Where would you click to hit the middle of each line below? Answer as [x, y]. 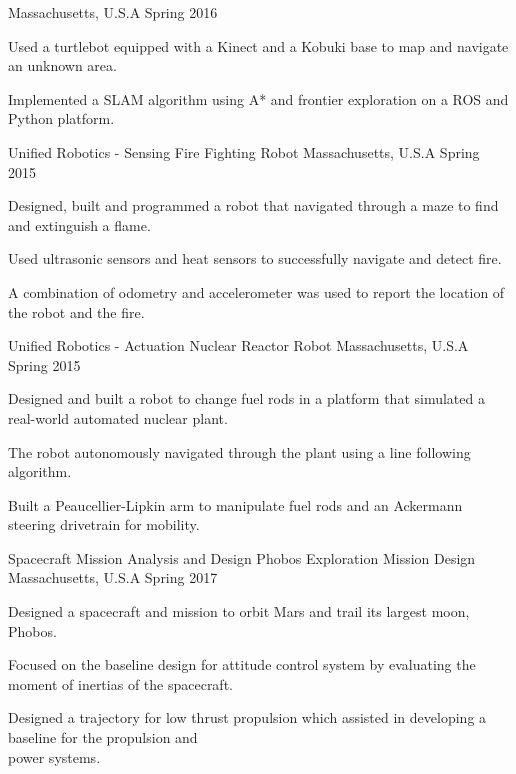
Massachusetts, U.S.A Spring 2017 [113, 577]
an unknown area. [62, 65]
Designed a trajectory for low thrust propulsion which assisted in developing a [247, 717]
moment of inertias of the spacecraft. [120, 683]
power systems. [54, 756]
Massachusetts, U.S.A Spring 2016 [113, 12]
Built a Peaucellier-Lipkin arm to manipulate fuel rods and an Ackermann [235, 504]
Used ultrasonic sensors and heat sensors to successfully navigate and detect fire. [255, 258]
